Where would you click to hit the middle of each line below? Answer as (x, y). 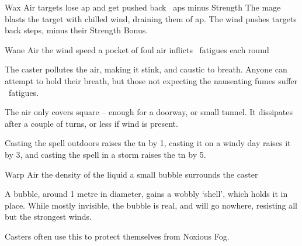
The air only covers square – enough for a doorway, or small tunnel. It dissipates (149, 112)
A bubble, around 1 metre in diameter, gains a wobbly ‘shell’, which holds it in (146, 194)
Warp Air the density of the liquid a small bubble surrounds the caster (131, 174)
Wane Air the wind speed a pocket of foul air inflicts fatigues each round (137, 49)
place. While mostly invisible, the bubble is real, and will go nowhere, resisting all (151, 205)
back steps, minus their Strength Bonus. (77, 30)
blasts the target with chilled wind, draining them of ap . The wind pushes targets (151, 18)
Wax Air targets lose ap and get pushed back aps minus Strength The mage (143, 7)
